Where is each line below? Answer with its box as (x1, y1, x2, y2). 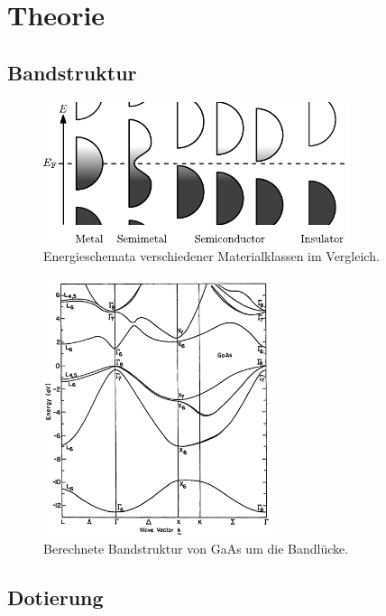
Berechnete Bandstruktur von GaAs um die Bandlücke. (43, 539, 349, 558)
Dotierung (7, 583, 104, 611)
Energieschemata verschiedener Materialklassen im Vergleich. (43, 246, 380, 265)
